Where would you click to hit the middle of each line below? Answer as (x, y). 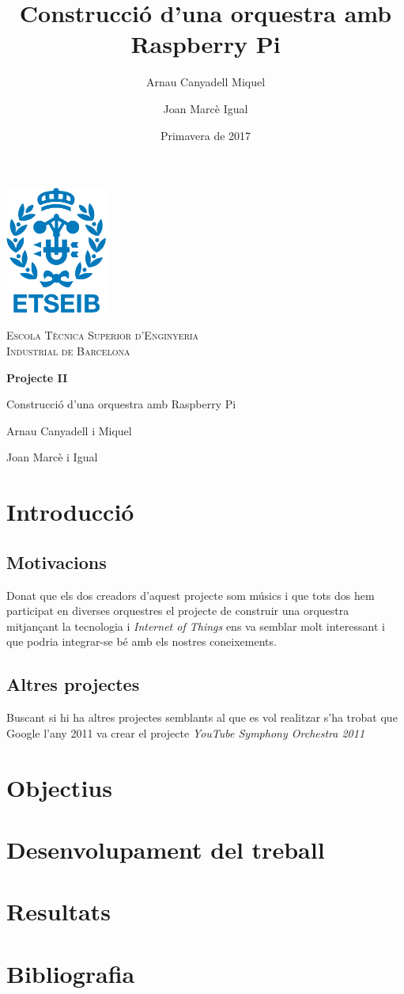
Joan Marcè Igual (206, 108)
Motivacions (57, 561)
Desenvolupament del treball (166, 849)
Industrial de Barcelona (68, 351)
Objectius (59, 787)
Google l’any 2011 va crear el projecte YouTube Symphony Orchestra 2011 (186, 732)
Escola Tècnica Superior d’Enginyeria (103, 335)
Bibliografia (71, 973)
